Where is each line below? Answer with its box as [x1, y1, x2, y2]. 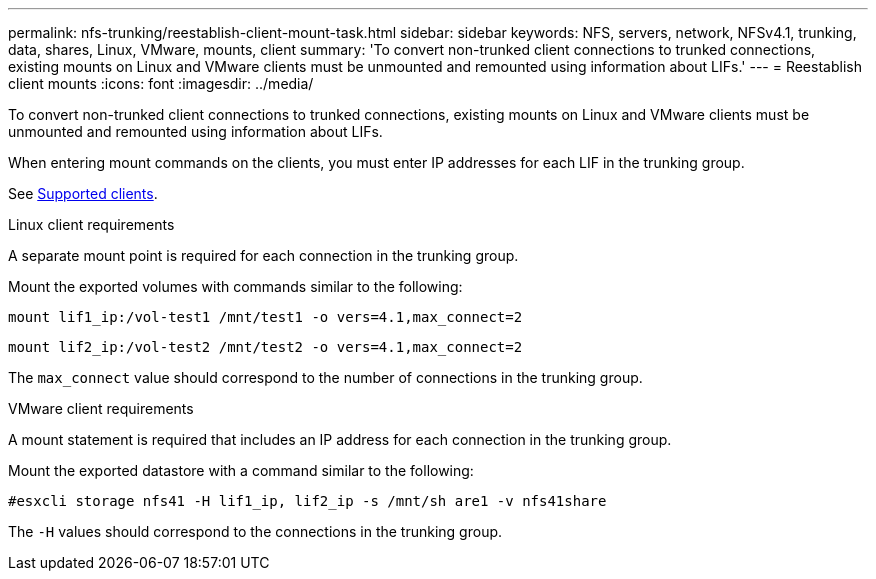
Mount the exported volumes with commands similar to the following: [8, 278, 463, 295]
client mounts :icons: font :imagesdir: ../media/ [8, 75, 314, 92]
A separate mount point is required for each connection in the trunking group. [8, 247, 519, 264]
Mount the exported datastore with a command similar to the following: [8, 462, 474, 479]
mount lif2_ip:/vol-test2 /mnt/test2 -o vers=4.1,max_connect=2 [8, 339, 523, 355]
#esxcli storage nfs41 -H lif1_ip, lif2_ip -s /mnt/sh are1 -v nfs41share [8, 493, 607, 509]
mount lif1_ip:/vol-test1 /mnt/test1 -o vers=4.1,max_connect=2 [8, 309, 523, 325]
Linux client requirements [8, 216, 175, 233]
